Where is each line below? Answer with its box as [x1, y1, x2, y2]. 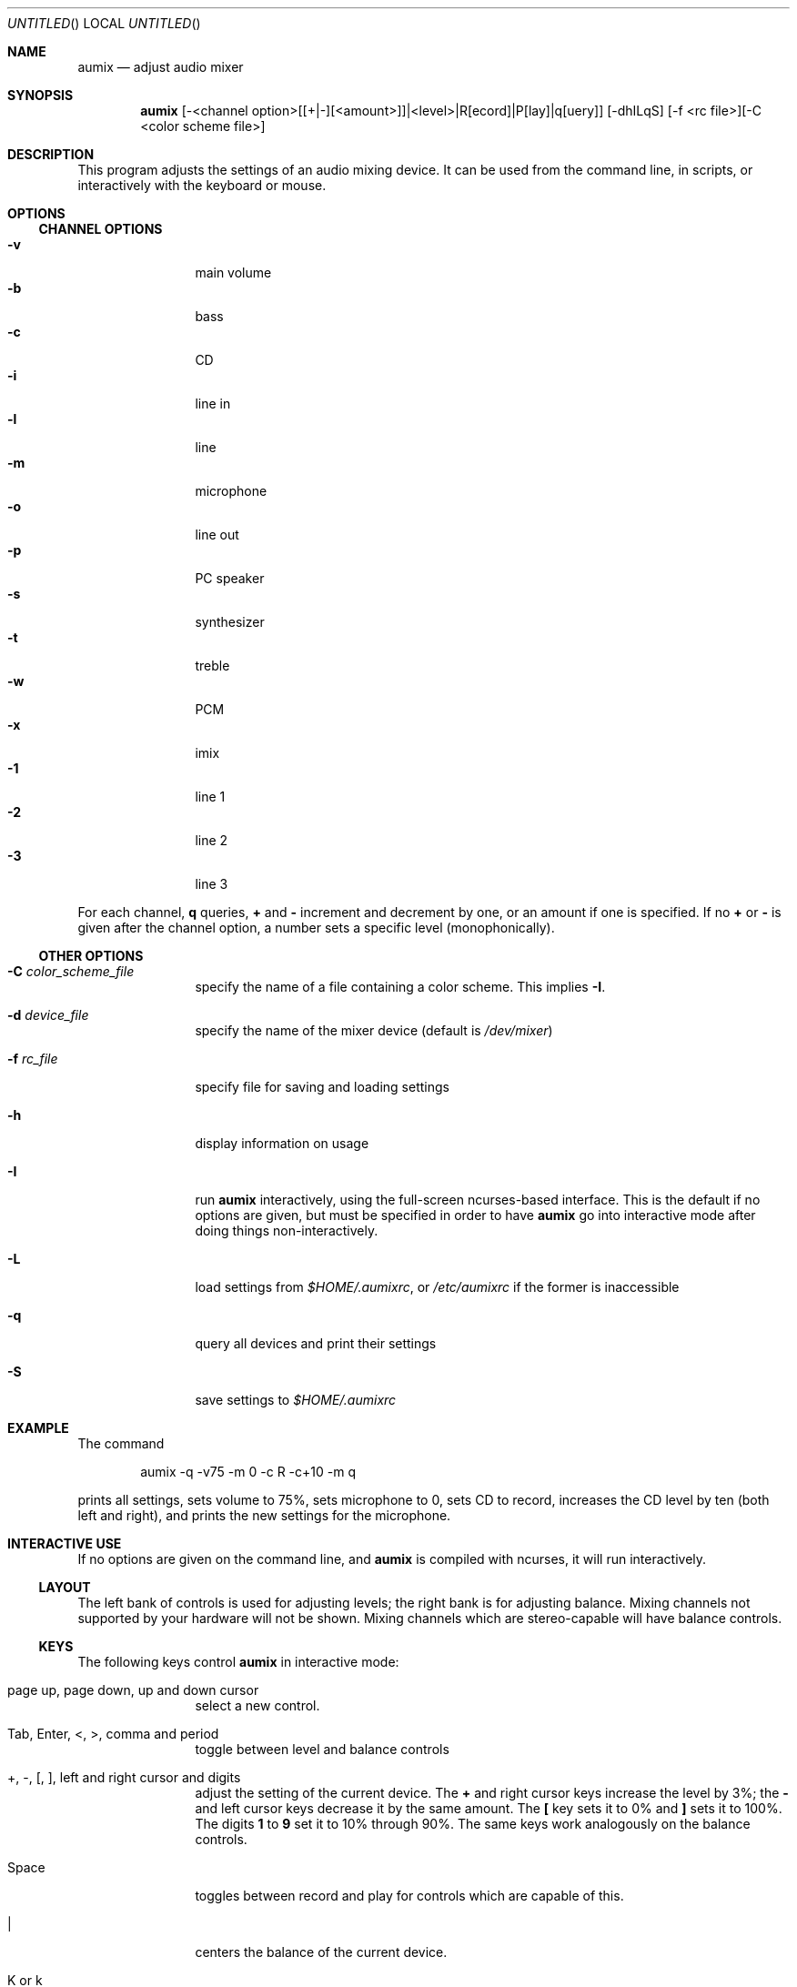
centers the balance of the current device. [195, 1944, 448, 1960]
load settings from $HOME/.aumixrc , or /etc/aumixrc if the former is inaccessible [195, 1279, 680, 1295]
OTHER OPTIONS [38, 948, 144, 963]
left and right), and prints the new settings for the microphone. [77, 1508, 451, 1523]
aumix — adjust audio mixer [77, 59, 244, 75]
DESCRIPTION [7, 146, 95, 162]
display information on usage [195, 1135, 369, 1151]
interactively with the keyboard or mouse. [77, 177, 327, 193]
